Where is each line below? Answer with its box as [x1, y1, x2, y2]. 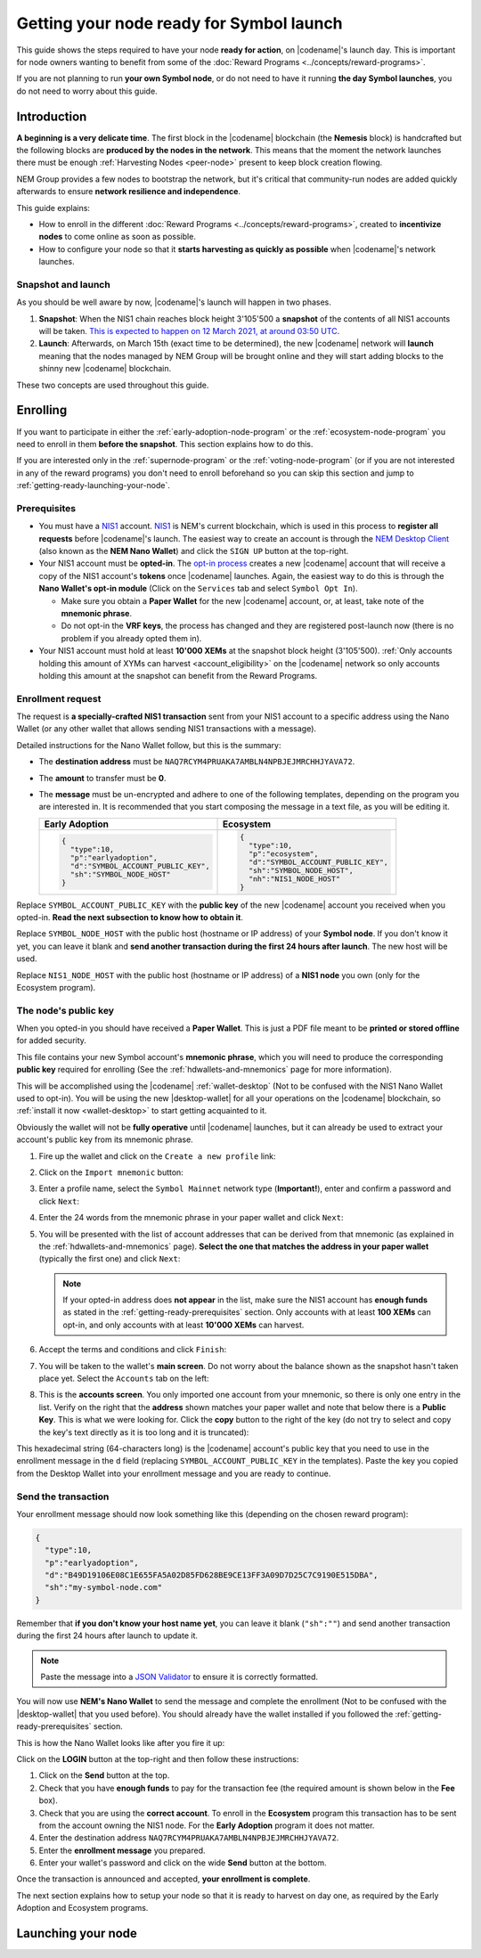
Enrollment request [16, 692, 102, 705]
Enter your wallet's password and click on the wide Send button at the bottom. [38, 1857, 327, 1868]
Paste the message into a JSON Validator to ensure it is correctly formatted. [40, 1671, 319, 1683]
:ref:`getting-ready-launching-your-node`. [16, 480, 171, 491]
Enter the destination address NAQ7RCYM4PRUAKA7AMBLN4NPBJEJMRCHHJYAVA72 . [38, 1832, 339, 1843]
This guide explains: [16, 202, 91, 213]
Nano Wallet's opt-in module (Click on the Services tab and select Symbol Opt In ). [38, 583, 358, 594]
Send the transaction [16, 1490, 110, 1503]
